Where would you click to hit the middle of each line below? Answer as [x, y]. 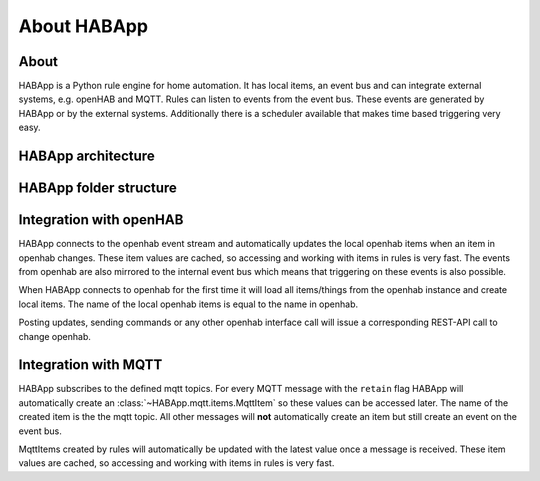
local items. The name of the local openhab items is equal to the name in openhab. [188, 304]
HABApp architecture [86, 156]
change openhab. [55, 336]
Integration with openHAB [101, 220]
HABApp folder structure [97, 188]
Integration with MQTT [90, 365]
